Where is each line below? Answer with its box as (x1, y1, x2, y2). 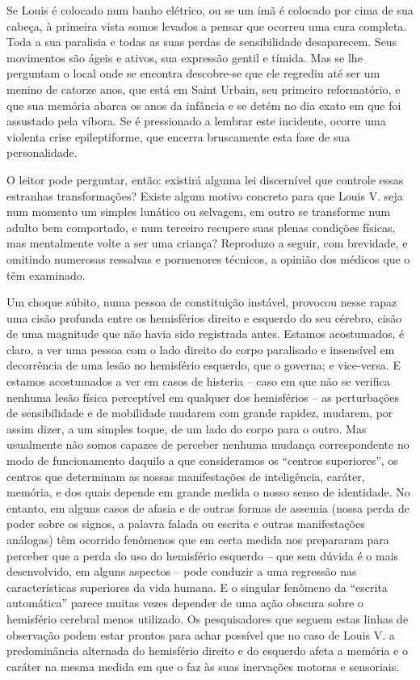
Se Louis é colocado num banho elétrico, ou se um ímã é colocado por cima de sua (6, 2, 414, 18)
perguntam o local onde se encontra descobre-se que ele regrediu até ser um (6, 65, 380, 82)
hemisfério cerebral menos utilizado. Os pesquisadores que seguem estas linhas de (6, 610, 409, 627)
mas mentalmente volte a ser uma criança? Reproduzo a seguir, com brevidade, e (6, 234, 408, 251)
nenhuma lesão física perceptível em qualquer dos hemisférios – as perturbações (6, 388, 400, 405)
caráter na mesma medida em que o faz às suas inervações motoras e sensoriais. (6, 657, 400, 674)
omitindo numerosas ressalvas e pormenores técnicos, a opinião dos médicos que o (6, 250, 410, 267)
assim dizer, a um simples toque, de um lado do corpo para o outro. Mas (6, 420, 367, 437)
